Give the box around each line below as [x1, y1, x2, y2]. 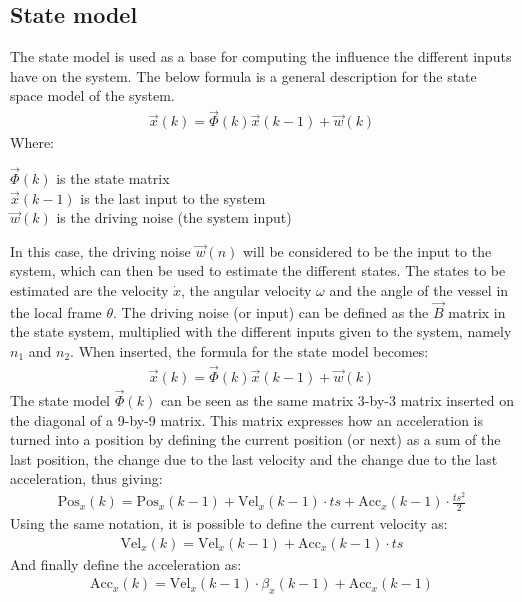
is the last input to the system [80, 187, 266, 208]
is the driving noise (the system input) [56, 207, 292, 228]
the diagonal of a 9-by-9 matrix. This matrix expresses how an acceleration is [10, 409, 484, 430]
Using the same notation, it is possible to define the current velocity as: [10, 512, 448, 533]
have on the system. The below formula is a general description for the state [10, 65, 477, 86]
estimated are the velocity [10, 280, 169, 301]
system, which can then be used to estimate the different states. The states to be [10, 260, 506, 281]
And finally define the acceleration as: [10, 553, 242, 574]
